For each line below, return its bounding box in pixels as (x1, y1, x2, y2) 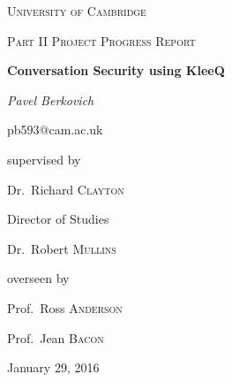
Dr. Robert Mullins (7, 239, 116, 257)
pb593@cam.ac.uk (7, 120, 103, 139)
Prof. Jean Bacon (7, 328, 104, 347)
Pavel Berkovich (7, 90, 94, 109)
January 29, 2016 (7, 358, 100, 377)
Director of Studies (7, 210, 109, 228)
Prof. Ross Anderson (7, 298, 123, 317)
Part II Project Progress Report (7, 31, 196, 50)
